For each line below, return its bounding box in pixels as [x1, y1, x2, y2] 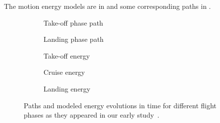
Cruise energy [44, 67, 85, 77]
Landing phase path [44, 34, 104, 44]
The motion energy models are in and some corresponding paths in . [4, 1, 211, 11]
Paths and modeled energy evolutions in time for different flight [24, 100, 217, 110]
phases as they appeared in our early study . [24, 110, 160, 120]
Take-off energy [44, 50, 90, 61]
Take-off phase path [44, 17, 103, 28]
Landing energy [44, 83, 90, 93]
